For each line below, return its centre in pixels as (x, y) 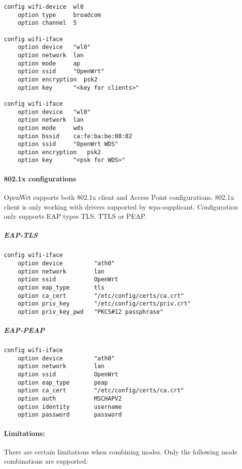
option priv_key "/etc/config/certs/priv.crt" (104, 304)
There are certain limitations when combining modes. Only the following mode (121, 451)
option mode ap (49, 63)
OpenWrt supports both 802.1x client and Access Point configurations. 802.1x (119, 197)
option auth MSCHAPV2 (70, 399)
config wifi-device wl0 (44, 7)
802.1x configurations (40, 178)
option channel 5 (47, 23)
